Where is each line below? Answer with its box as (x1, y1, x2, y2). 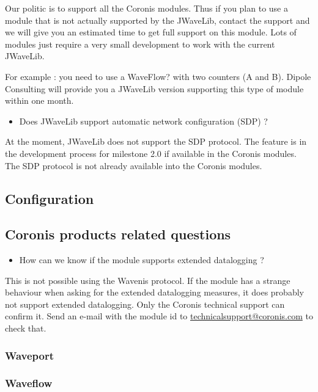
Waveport (5, 347, 54, 363)
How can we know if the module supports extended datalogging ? (19, 253, 264, 266)
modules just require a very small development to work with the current (5, 37, 275, 50)
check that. (5, 322, 46, 335)
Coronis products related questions (5, 225, 231, 244)
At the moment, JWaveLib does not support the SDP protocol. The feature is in (5, 135, 307, 148)
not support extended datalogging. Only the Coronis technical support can (5, 297, 285, 310)
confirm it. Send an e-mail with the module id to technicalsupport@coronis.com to (5, 310, 313, 322)
